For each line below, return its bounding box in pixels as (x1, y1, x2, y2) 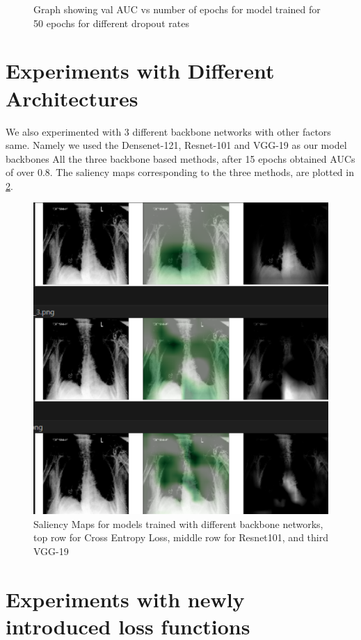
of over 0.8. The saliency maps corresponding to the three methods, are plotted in (6, 165, 354, 179)
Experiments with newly (6, 584, 245, 613)
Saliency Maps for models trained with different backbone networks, (33, 516, 323, 531)
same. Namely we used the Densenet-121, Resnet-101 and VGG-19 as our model (6, 138, 347, 152)
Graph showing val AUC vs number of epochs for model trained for (33, 2, 321, 16)
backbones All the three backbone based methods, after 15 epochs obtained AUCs (6, 151, 355, 166)
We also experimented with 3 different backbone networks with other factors (6, 124, 331, 138)
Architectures (6, 83, 138, 112)
